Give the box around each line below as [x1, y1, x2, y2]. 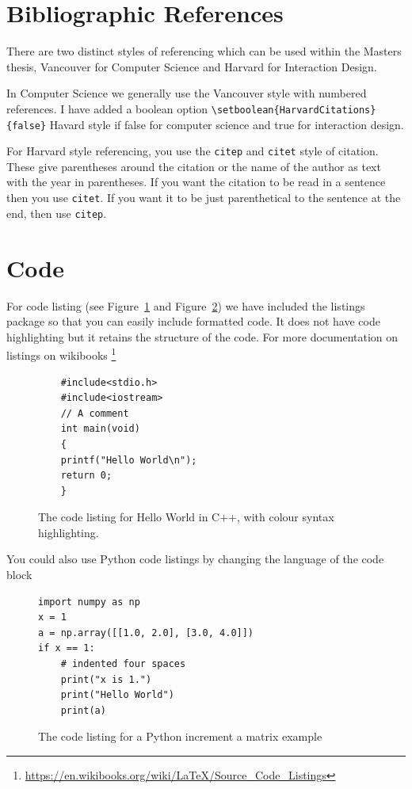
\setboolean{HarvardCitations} [211, 104, 376, 116]
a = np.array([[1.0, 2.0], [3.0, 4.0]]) [38, 627, 254, 638]
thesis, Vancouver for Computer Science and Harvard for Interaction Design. [6, 58, 377, 74]
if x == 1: [38, 642, 95, 654]
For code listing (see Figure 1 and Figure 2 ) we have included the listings [6, 297, 365, 314]
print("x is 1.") [60, 673, 152, 685]
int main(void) [60, 423, 140, 435]
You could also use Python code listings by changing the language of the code [6, 551, 384, 567]
